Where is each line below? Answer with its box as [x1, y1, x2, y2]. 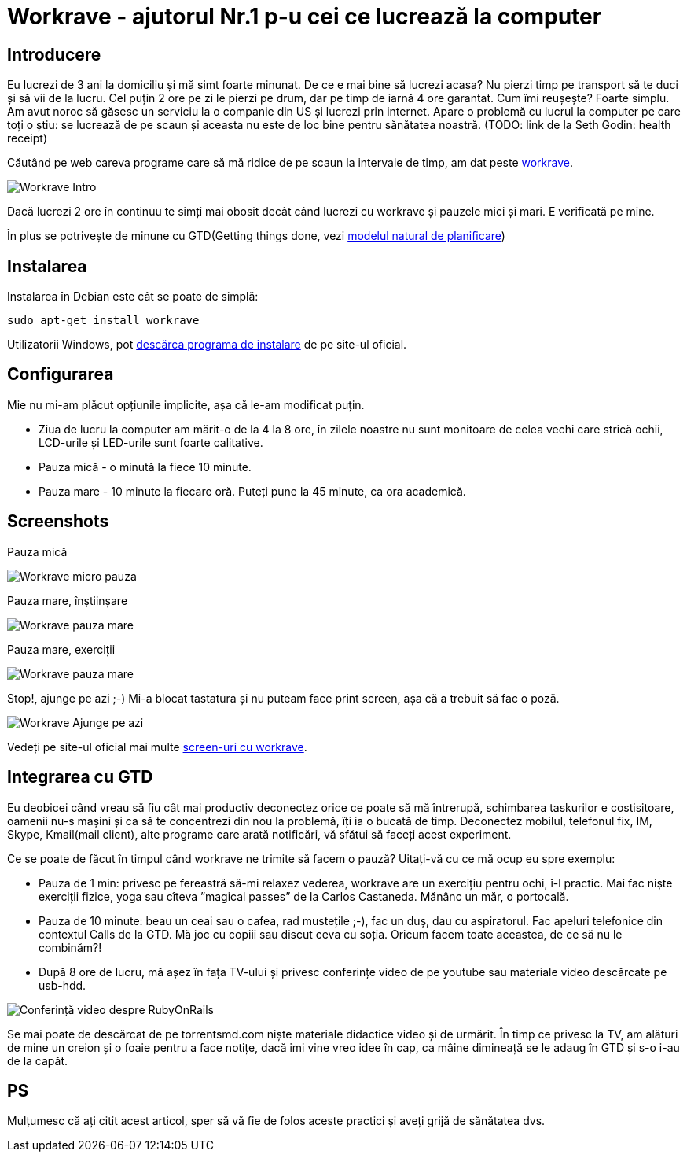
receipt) [7, 131, 48, 146]
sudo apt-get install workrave [7, 314, 200, 327]
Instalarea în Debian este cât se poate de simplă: [7, 289, 259, 304]
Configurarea [7, 364, 114, 385]
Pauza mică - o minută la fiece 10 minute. [39, 459, 252, 474]
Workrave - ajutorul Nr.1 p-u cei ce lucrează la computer [7, 3, 602, 30]
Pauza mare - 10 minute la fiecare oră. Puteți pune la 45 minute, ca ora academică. [39, 484, 466, 498]
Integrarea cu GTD [7, 767, 153, 787]
